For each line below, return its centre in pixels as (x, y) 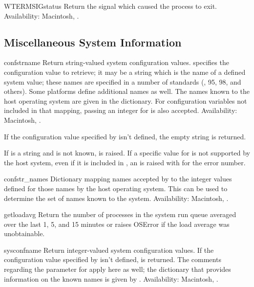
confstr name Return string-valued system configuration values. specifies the (116, 62)
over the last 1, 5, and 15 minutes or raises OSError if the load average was (117, 224)
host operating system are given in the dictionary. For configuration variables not (126, 100)
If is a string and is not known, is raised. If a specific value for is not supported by (127, 153)
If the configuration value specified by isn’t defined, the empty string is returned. (125, 136)
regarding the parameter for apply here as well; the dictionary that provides (117, 269)
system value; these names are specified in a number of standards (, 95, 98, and (123, 81)
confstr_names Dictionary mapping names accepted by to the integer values (118, 179)
